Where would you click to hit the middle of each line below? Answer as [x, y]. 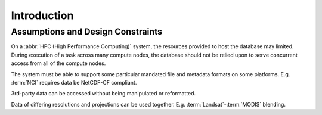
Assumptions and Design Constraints [87, 32]
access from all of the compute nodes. [58, 63]
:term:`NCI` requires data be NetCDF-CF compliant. [74, 82]
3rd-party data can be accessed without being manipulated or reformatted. [103, 94]
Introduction [42, 15]
